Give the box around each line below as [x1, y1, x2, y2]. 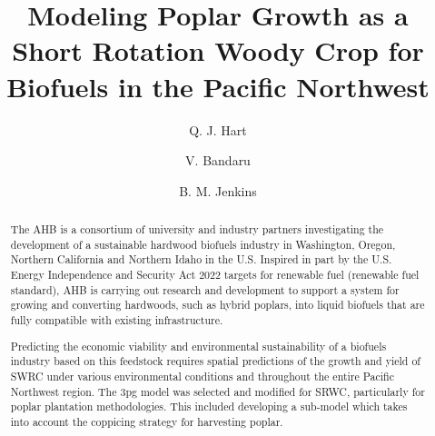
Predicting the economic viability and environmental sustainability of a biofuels [10, 338, 387, 353]
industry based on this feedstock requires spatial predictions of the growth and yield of [10, 353, 420, 369]
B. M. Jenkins [179, 181, 257, 200]
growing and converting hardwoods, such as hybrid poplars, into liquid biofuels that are [10, 297, 425, 312]
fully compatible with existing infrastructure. [10, 312, 223, 328]
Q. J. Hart [189, 120, 247, 139]
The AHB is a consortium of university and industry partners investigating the [10, 222, 384, 237]
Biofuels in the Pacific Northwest [6, 67, 430, 104]
